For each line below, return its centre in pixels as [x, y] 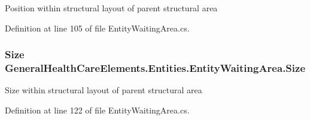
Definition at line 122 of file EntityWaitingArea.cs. [97, 110]
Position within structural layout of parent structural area [111, 8]
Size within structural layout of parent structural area [104, 90]
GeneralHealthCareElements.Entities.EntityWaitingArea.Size [155, 68]
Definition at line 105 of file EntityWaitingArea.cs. [97, 28]
